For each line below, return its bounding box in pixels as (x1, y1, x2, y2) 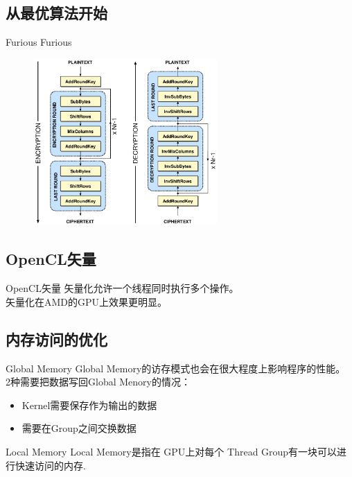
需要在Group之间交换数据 (21, 421, 137, 435)
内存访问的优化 (6, 328, 107, 349)
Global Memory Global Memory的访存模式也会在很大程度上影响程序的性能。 (6, 361, 346, 375)
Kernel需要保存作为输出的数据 (21, 397, 157, 412)
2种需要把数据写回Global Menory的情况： (6, 374, 191, 389)
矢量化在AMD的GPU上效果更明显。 (6, 294, 168, 309)
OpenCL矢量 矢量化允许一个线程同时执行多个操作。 (6, 281, 239, 295)
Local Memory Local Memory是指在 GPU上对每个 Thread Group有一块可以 (6, 444, 337, 459)
